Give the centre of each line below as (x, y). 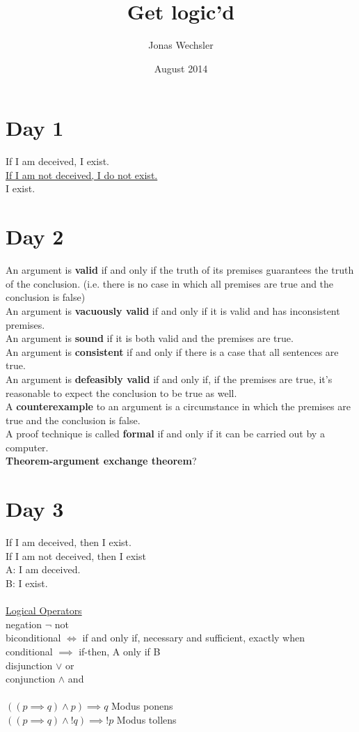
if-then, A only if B (120, 651)
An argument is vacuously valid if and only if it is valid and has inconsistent (173, 310)
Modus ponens (142, 706)
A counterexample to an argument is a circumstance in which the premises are (178, 406)
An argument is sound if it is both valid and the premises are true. (150, 338)
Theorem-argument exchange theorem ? (101, 461)
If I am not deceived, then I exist (76, 555)
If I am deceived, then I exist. (69, 542)
